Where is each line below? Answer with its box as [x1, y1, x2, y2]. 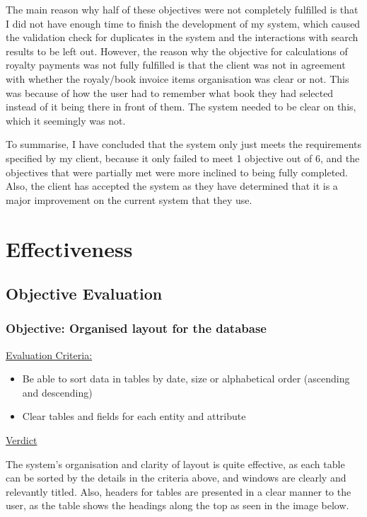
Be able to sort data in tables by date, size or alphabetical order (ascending [22, 371, 350, 386]
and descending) [22, 385, 93, 399]
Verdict [6, 433, 37, 448]
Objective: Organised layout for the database [6, 319, 267, 337]
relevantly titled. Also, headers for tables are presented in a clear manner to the [6, 484, 351, 499]
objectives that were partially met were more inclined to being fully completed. [6, 164, 348, 179]
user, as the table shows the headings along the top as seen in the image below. [6, 498, 349, 513]
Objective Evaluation [6, 283, 163, 305]
